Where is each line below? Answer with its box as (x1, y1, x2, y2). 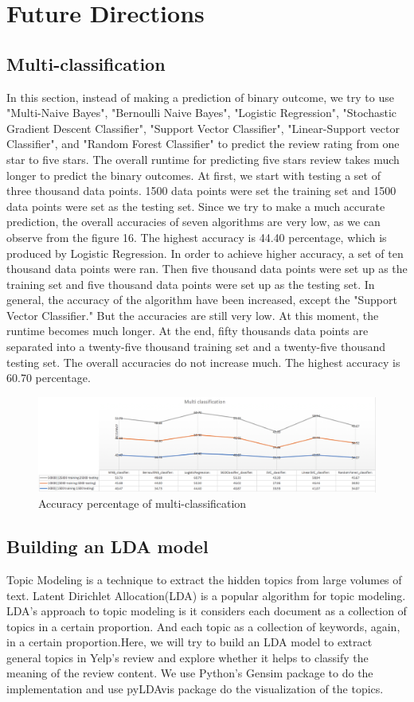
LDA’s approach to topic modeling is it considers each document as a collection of (6, 603, 407, 619)
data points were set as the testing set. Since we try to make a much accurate (6, 197, 385, 214)
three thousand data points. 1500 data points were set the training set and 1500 (6, 182, 396, 199)
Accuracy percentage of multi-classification (38, 495, 247, 512)
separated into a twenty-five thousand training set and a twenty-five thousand (6, 338, 385, 355)
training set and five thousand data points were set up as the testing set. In (6, 275, 375, 292)
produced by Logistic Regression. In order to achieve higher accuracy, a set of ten (6, 244, 404, 261)
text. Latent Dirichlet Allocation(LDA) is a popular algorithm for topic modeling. (6, 587, 406, 603)
